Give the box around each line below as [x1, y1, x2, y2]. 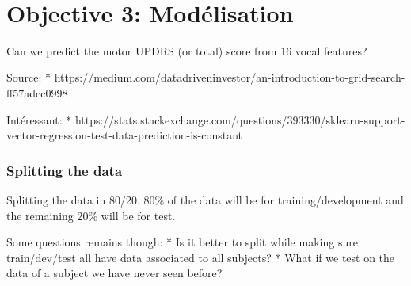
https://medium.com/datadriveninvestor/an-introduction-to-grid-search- [54, 69, 405, 86]
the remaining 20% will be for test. [6, 207, 176, 223]
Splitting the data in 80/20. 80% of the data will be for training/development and [6, 191, 404, 208]
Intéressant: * [6, 111, 72, 128]
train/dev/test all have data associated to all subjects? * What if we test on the [6, 249, 395, 265]
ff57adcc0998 [6, 84, 68, 101]
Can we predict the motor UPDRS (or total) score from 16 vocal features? [6, 42, 367, 59]
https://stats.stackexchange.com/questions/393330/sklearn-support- [74, 111, 405, 128]
